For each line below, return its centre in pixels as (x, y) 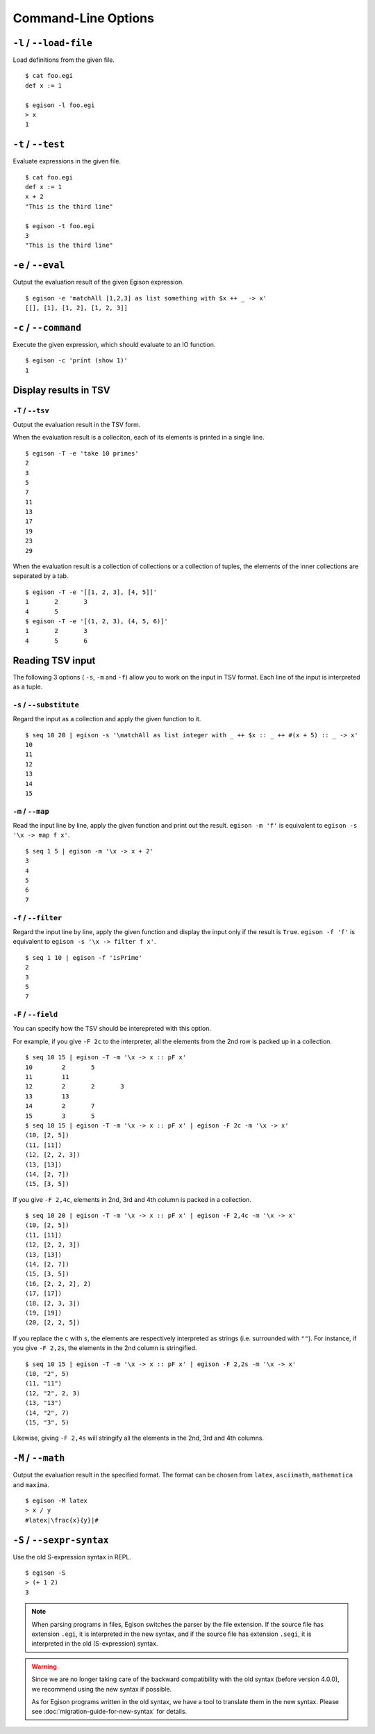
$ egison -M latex (57, 1500)
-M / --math (39, 1458)
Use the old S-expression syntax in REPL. (72, 1557)
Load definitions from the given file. (64, 60)
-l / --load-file (53, 43)
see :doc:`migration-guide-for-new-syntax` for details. (109, 1712)
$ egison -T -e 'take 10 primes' (82, 453)
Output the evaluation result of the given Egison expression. (98, 282)
